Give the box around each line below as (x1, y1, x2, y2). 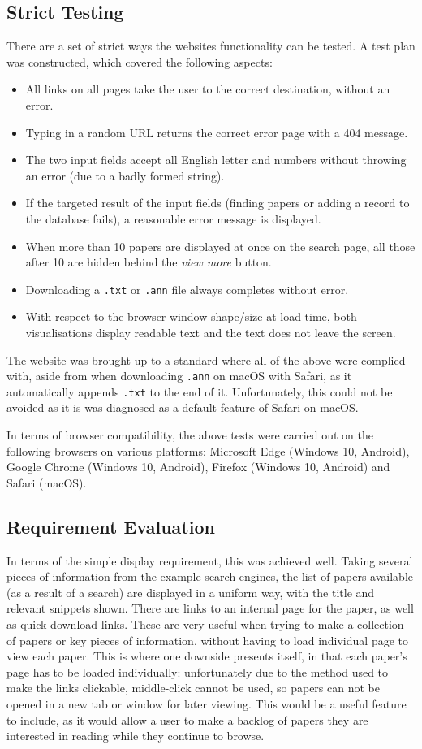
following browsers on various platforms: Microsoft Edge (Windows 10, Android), (6, 442, 410, 459)
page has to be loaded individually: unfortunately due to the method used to (6, 663, 389, 680)
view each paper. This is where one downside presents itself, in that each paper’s (6, 647, 407, 665)
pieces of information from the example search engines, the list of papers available (6, 568, 414, 585)
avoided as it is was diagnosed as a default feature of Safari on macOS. (6, 399, 359, 416)
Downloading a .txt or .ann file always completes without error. (25, 280, 349, 297)
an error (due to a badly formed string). (25, 167, 225, 184)
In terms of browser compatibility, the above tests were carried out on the (6, 426, 374, 444)
